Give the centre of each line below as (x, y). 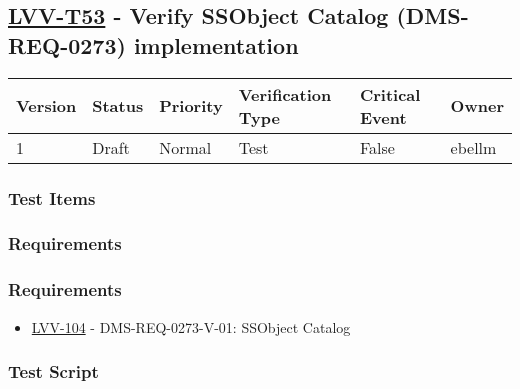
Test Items (52, 197)
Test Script (53, 371)
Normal (185, 147)
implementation (216, 44)
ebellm (473, 147)
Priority (191, 106)
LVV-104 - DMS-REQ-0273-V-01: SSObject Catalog (191, 326)
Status (118, 106)
